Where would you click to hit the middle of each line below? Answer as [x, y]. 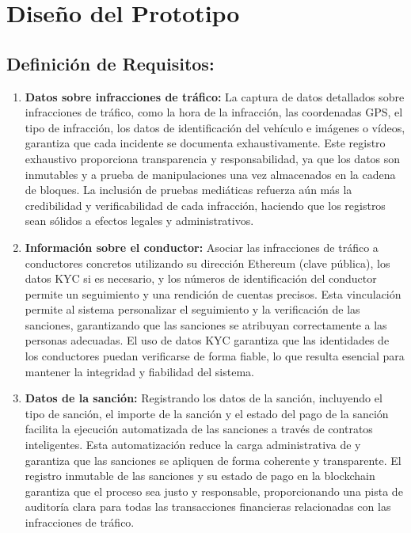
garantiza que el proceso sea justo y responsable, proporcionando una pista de [214, 491]
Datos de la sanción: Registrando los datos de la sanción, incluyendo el [204, 398]
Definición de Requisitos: [110, 63]
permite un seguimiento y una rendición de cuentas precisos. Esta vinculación [213, 293]
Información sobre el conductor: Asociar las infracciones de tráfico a [202, 247]
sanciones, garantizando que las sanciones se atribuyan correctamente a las [206, 324]
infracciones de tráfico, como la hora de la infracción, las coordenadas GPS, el [214, 112]
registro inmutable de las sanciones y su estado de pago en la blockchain [200, 476]
